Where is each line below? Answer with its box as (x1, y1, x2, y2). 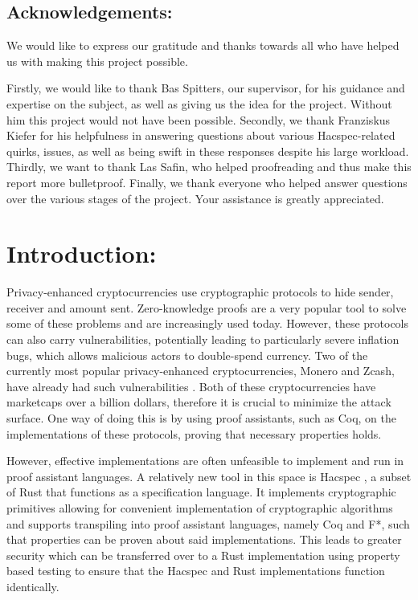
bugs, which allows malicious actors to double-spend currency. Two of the (6, 346, 368, 363)
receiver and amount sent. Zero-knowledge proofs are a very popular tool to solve (6, 299, 407, 316)
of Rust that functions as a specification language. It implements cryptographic (6, 484, 396, 500)
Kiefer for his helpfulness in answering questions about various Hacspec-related (6, 127, 395, 144)
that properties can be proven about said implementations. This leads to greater (6, 531, 402, 548)
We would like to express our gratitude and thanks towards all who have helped (6, 37, 400, 54)
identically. (6, 578, 59, 594)
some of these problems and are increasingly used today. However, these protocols (6, 315, 409, 332)
